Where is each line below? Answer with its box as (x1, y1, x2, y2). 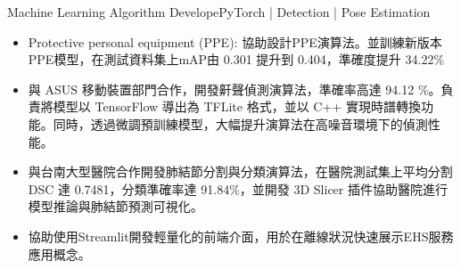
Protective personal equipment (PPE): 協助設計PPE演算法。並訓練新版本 (28, 32, 442, 51)
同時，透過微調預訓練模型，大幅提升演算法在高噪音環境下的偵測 (53, 114, 428, 133)
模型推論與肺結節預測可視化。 (28, 197, 203, 216)
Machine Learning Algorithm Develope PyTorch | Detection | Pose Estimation (7, 3, 431, 20)
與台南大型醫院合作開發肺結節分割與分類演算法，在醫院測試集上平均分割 (28, 162, 453, 181)
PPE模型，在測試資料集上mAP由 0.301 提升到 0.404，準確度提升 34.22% (28, 50, 445, 69)
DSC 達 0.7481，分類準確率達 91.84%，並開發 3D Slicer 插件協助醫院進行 (28, 179, 448, 198)
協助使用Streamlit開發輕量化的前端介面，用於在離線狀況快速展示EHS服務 (28, 226, 454, 245)
